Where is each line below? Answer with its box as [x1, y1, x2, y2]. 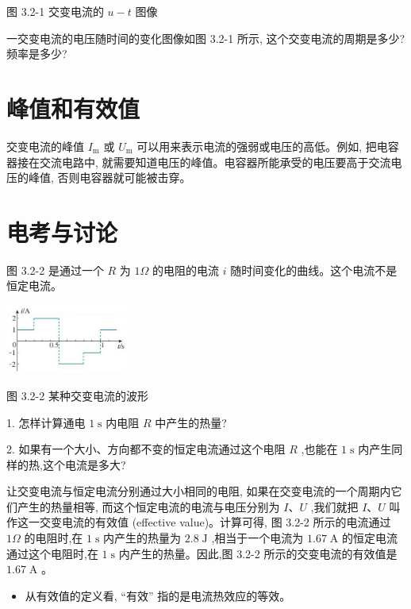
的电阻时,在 [24, 530, 83, 546]
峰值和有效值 [6, 91, 140, 124]
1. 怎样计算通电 [6, 414, 86, 430]
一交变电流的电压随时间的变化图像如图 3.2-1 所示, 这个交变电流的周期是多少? [6, 29, 405, 46]
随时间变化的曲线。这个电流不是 [230, 261, 398, 278]
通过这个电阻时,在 [6, 545, 98, 561]
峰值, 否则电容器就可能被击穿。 [28, 169, 191, 186]
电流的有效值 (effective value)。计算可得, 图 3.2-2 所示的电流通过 [61, 514, 391, 530]
